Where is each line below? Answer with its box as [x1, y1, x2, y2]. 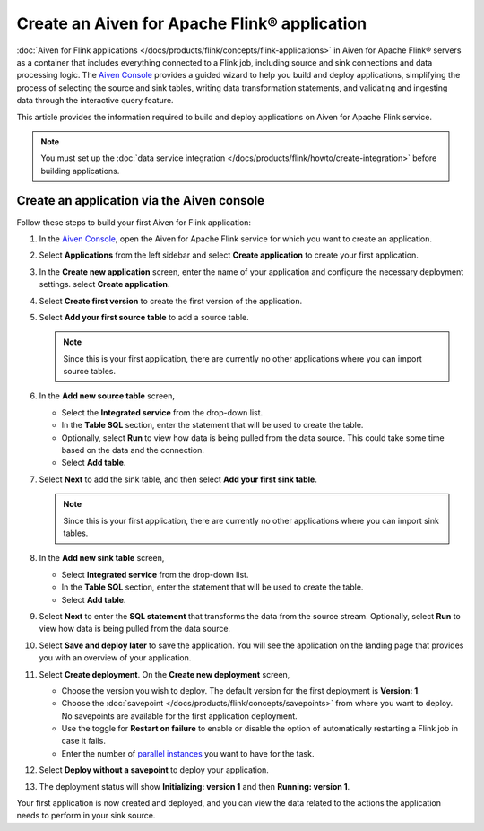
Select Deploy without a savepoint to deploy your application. [39, 765, 269, 775]
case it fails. [61, 736, 107, 747]
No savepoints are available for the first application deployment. [61, 710, 298, 722]
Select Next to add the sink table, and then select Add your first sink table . [39, 474, 317, 485]
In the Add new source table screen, [39, 390, 175, 401]
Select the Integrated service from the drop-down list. [61, 407, 264, 417]
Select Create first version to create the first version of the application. [39, 295, 303, 306]
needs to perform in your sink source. [16, 810, 156, 821]
